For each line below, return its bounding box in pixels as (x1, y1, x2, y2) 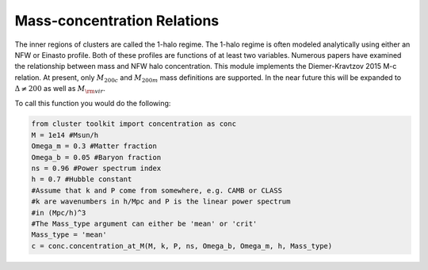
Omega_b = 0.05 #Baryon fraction (31, 153, 162, 162)
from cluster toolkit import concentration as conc (31, 120, 237, 128)
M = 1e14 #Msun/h (31, 131, 99, 139)
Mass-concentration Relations (14, 12, 220, 29)
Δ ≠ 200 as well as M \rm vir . (14, 84, 106, 95)
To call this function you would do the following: (14, 98, 171, 108)
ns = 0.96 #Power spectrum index (31, 164, 162, 173)
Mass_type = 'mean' (31, 230, 107, 239)
